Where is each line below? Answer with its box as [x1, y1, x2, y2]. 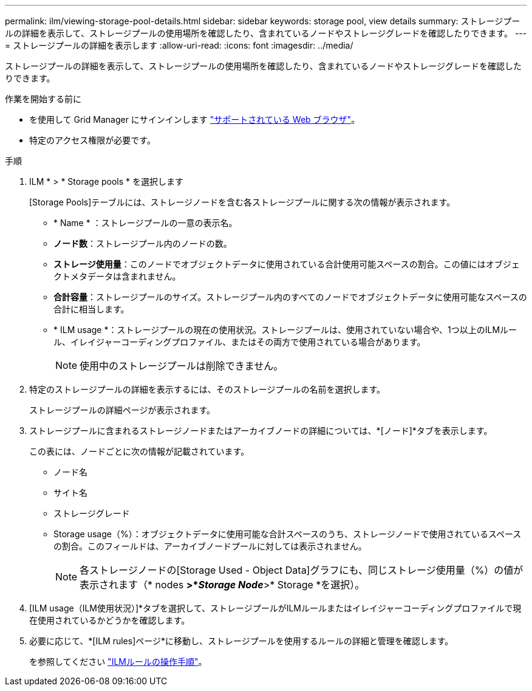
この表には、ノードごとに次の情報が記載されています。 [29, 446, 250, 456]
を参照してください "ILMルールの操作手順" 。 [29, 656, 207, 667]
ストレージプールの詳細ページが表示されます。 [29, 405, 216, 415]
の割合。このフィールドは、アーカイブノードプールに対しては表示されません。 [53, 541, 367, 551]
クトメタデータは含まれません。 [53, 271, 181, 281]
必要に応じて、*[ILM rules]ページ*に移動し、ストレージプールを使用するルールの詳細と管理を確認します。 [29, 636, 454, 646]
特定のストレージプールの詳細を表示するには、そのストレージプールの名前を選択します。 [29, 384, 386, 394]
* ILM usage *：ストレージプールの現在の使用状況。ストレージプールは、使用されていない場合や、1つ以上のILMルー [53, 325, 517, 335]
